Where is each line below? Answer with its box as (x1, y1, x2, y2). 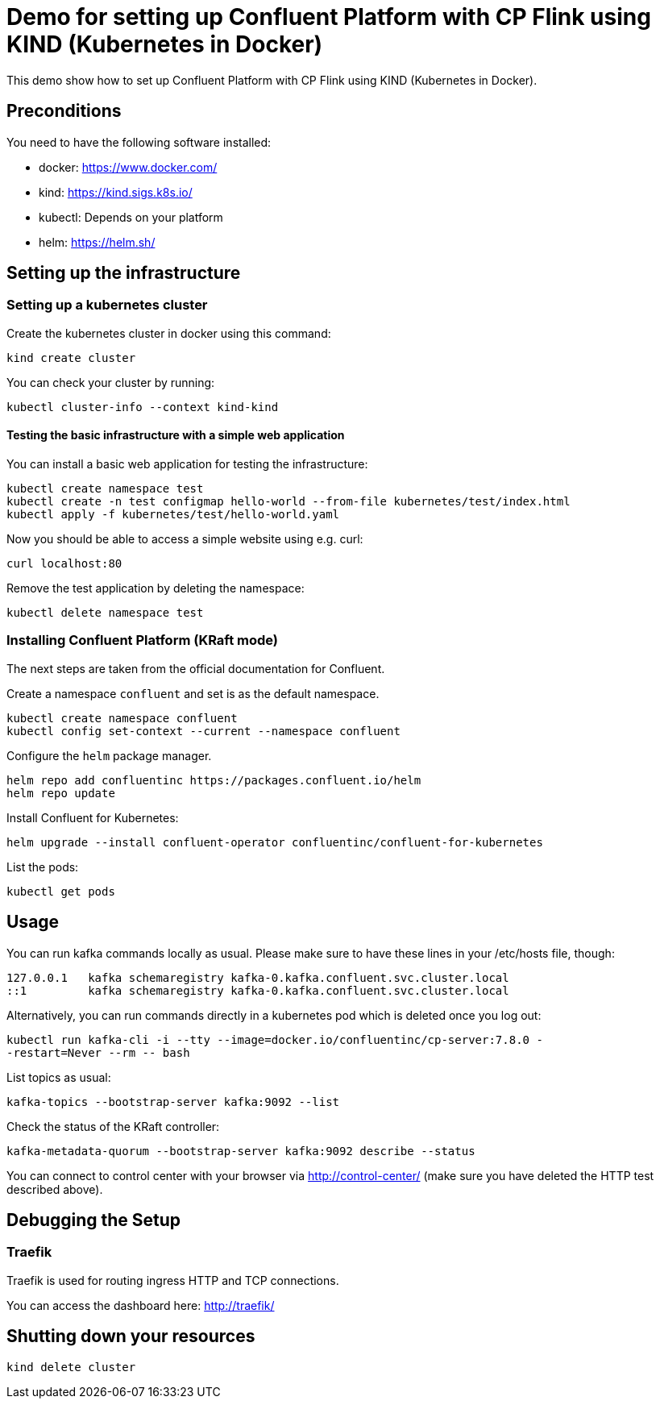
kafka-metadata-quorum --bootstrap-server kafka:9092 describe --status (6, 1144, 475, 1158)
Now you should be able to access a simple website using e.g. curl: (6, 532, 363, 547)
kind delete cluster (6, 1360, 136, 1374)
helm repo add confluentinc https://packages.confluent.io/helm (6, 773, 421, 787)
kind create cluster (6, 351, 136, 364)
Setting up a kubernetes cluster (6, 297, 208, 314)
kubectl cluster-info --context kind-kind (6, 400, 279, 414)
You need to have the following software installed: (6, 135, 272, 149)
